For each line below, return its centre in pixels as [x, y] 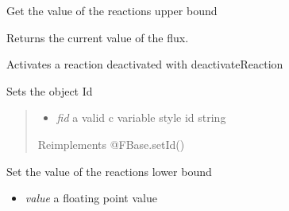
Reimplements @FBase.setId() [111, 144]
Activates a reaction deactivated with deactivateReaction [145, 64]
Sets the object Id [50, 90]
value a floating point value [91, 198]
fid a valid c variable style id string [141, 117]
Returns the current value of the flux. [98, 37]
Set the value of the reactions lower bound [109, 171]
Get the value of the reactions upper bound [112, 10]
